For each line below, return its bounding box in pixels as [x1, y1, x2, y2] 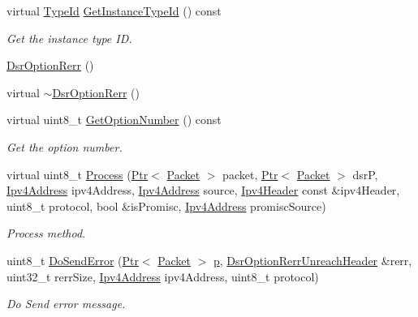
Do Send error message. [6, 295, 126, 312]
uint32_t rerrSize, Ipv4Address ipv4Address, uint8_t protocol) [6, 268, 319, 285]
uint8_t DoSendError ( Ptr [6, 251, 139, 268]
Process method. [6, 225, 86, 242]
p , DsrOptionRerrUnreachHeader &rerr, [213, 251, 412, 268]
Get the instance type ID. [6, 29, 132, 46]
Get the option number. [6, 138, 123, 155]
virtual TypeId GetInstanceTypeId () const [6, 2, 222, 19]
